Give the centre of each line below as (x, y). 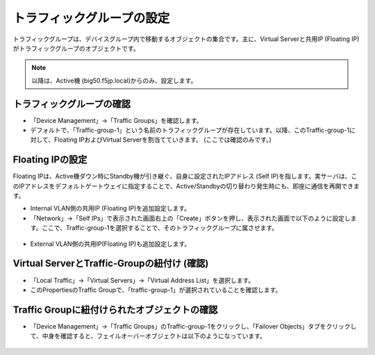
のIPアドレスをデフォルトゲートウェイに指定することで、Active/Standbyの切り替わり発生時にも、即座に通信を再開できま (186, 186)
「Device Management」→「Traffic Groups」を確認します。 (116, 120)
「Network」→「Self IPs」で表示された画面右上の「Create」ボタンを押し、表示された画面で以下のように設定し (190, 218)
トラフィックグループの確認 (72, 104)
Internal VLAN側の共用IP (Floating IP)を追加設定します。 (110, 208)
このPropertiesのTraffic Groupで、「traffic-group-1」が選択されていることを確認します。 (156, 290)
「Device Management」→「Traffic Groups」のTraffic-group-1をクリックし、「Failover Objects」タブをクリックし (193, 326)
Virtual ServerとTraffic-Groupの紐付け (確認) (111, 264)
